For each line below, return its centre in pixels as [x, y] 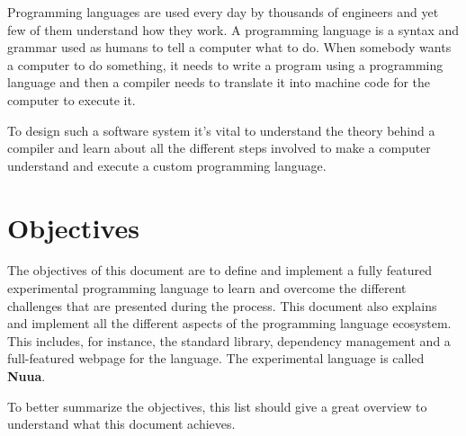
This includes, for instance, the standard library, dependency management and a [229, 340]
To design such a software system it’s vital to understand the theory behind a [221, 130]
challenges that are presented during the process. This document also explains [222, 305]
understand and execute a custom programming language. [167, 165]
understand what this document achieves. [121, 424]
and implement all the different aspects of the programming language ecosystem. [229, 323]
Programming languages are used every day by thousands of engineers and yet [223, 12]
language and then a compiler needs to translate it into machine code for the [219, 82]
